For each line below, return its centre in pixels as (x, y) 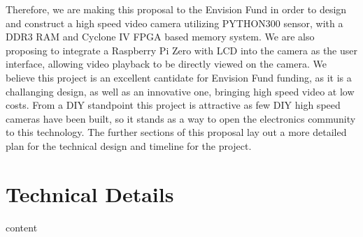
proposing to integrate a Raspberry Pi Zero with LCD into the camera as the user (182, 50)
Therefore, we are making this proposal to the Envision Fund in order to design (176, 9)
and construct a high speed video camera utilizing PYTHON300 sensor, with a (175, 23)
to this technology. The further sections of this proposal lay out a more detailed (176, 132)
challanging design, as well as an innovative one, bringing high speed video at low (180, 91)
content (22, 227)
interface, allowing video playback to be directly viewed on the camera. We (166, 64)
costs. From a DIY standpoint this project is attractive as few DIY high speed (173, 105)
